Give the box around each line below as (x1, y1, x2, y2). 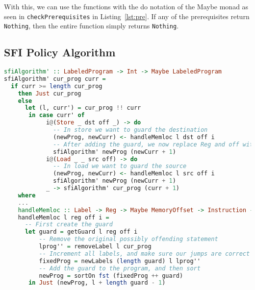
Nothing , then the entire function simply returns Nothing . (4, 21, 179, 31)
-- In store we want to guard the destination (53, 126, 208, 134)
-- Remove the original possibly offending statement (39, 236, 218, 243)
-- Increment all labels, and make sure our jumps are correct (39, 250, 250, 257)
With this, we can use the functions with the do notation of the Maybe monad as (4, 1, 249, 11)
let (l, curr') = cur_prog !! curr (25, 104, 141, 112)
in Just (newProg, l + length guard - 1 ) (28, 279, 166, 287)
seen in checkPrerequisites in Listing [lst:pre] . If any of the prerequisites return (4, 11, 250, 21)
